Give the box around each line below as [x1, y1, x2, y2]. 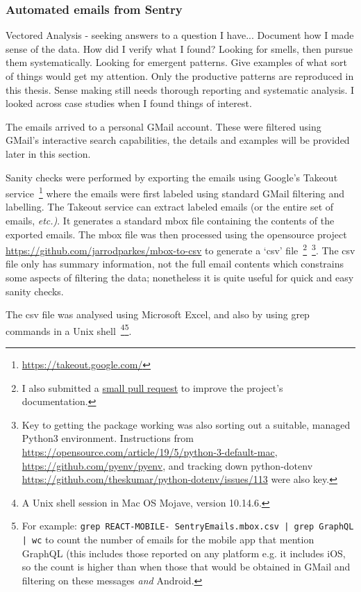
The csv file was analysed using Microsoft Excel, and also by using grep [6, 307, 310, 322]
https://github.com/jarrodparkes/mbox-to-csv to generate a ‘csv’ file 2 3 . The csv [6, 241, 355, 257]
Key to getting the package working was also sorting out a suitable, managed [22, 417, 351, 431]
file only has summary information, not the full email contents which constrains [6, 256, 344, 271]
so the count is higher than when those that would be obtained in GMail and [22, 559, 351, 574]
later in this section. [6, 146, 91, 161]
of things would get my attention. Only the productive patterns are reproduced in [6, 69, 354, 83]
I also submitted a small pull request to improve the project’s [22, 380, 283, 395]
